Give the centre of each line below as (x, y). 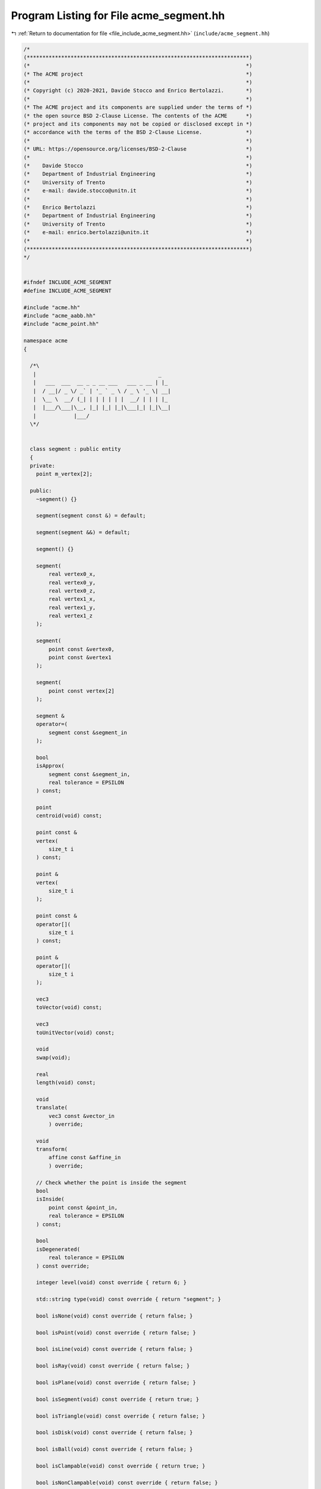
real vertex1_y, (72, 607)
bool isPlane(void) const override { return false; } (116, 1383)
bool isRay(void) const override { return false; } (113, 1366)
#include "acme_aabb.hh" (60, 316)
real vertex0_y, (72, 582)
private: (43, 466)
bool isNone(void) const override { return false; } (114, 1316)
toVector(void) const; (69, 1007)
